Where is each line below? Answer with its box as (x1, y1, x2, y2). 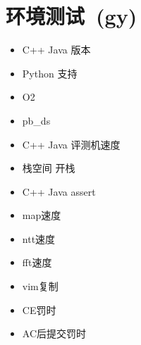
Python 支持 (22, 65, 78, 80)
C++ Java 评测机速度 (22, 137, 121, 151)
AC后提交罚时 (22, 326, 87, 341)
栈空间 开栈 (22, 161, 75, 175)
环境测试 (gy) (6, 1, 137, 30)
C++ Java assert (22, 184, 96, 199)
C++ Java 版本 (22, 42, 91, 57)
